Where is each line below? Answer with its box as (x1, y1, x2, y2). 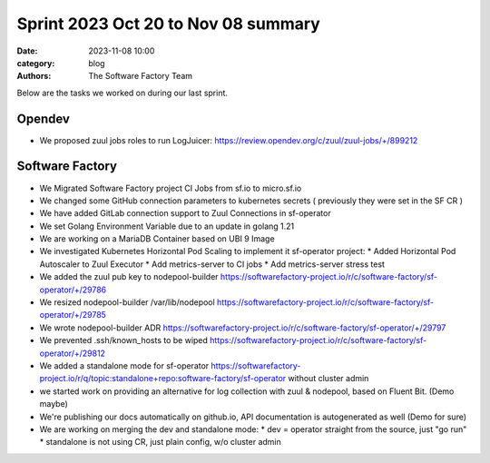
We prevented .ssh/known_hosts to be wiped (39, 335, 209, 346)
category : (16, 57, 55, 68)
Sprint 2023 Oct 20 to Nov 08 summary (16, 14, 321, 34)
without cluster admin (288, 373, 369, 384)
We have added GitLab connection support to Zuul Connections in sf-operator (39, 208, 331, 219)
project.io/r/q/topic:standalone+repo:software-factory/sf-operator (39, 373, 287, 384)
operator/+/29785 (39, 310, 106, 320)
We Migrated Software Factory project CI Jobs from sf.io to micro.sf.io (39, 182, 302, 193)
